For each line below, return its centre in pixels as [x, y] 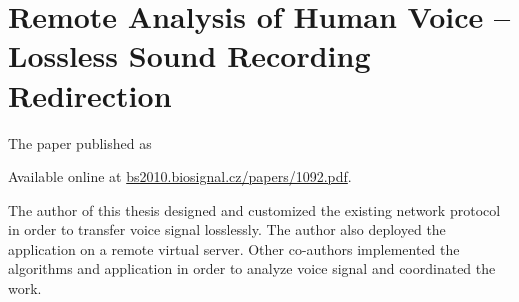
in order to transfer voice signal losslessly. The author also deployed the [227, 229]
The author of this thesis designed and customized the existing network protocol [254, 209]
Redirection [90, 94]
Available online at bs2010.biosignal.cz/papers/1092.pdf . [180, 176]
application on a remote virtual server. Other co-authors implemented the [234, 248]
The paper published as [80, 142]
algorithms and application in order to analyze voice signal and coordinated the [252, 268]
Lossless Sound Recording [189, 55]
